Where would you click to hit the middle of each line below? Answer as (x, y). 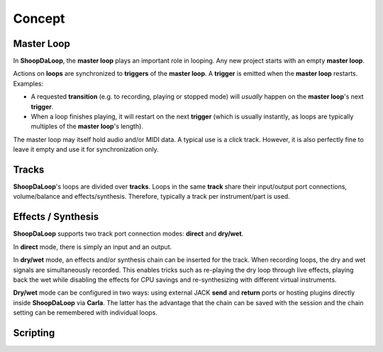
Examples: (28, 83)
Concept (39, 18)
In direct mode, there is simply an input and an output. (93, 247)
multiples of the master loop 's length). (87, 126)
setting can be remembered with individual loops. (85, 313)
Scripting (34, 332)
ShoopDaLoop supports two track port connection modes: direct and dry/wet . (128, 233)
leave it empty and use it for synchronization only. (86, 150)
